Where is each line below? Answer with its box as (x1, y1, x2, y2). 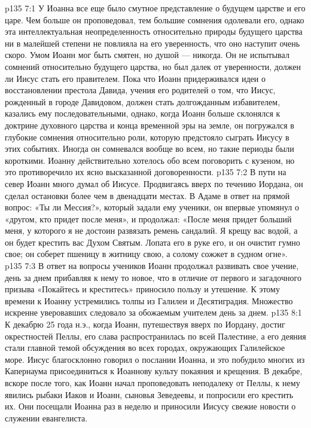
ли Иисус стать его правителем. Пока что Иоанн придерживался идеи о (5, 72, 266, 84)
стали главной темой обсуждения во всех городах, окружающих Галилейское (5, 341, 285, 354)
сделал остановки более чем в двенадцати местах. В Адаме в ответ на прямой (5, 189, 290, 201)
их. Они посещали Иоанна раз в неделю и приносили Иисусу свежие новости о (5, 400, 296, 412)
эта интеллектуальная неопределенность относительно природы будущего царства (5, 25, 303, 38)
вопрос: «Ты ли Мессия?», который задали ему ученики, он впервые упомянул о (5, 201, 299, 213)
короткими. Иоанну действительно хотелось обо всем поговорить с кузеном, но (5, 154, 295, 166)
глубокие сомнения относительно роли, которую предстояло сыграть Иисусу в (5, 130, 289, 143)
